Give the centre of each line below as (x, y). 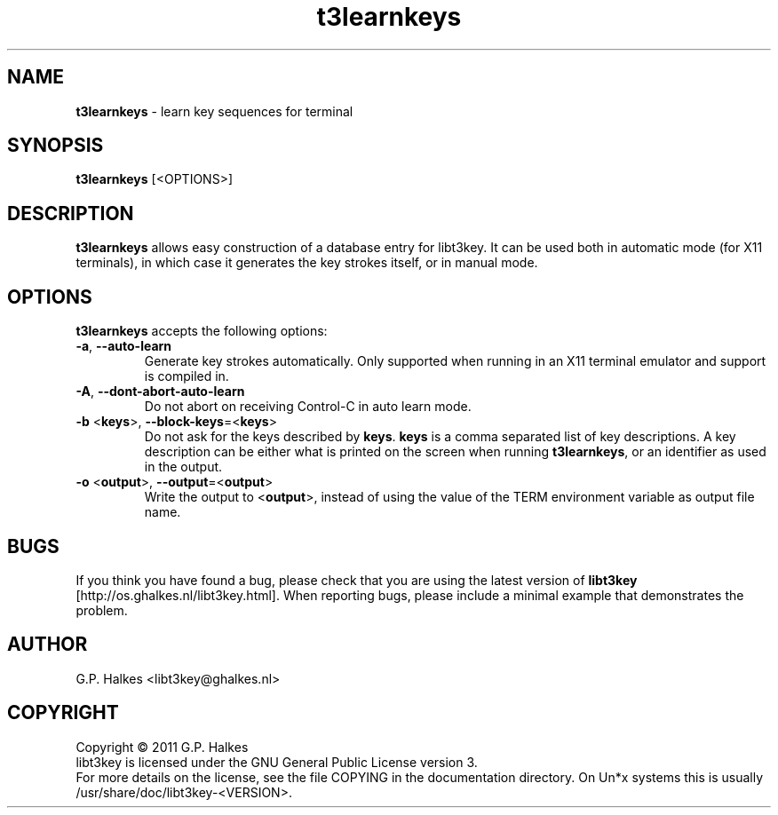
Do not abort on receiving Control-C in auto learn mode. (308, 407)
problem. (102, 610)
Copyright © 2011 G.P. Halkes (162, 747)
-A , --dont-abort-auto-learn (160, 392)
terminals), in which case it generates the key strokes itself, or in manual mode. (307, 263)
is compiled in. (187, 376)
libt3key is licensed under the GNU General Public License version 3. (277, 762)
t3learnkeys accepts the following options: (202, 331)
